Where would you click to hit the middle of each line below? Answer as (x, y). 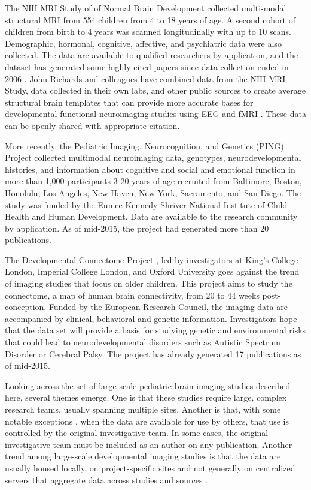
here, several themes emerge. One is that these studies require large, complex (146, 397)
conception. (26, 307)
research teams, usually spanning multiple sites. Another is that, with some (143, 409)
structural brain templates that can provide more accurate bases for (129, 102)
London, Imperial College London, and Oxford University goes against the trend (152, 271)
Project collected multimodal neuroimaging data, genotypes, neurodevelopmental (153, 157)
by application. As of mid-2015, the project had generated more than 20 (137, 228)
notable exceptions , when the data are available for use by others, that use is (147, 421)
